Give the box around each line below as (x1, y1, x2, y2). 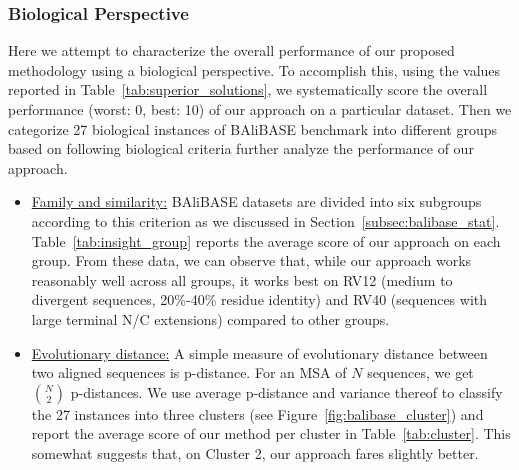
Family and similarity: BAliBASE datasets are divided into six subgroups (31, 191, 482, 212)
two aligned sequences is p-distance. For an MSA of (31, 362, 347, 383)
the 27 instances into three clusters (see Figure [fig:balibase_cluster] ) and (31, 403, 484, 424)
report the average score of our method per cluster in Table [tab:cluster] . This (31, 423, 511, 444)
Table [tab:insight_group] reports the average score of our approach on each (31, 230, 501, 251)
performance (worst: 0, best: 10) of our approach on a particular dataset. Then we (8, 99, 512, 119)
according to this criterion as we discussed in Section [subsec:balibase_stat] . (31, 210, 500, 231)
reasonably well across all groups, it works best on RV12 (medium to (31, 269, 453, 290)
